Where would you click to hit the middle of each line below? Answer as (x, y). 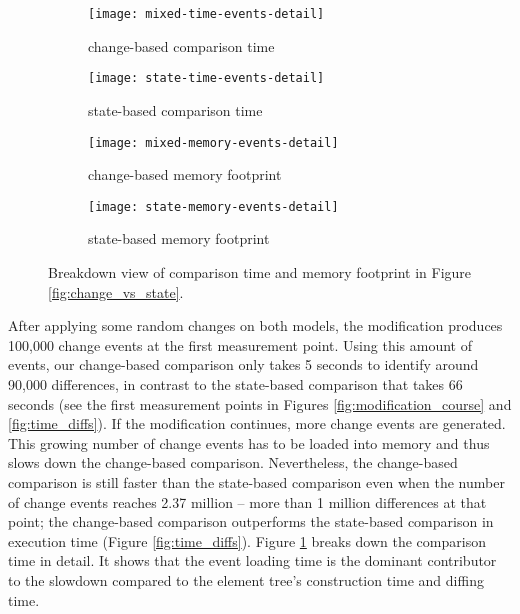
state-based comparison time (175, 109)
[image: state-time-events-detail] (206, 78)
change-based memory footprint (185, 174)
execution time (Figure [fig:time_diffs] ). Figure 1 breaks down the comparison (247, 540)
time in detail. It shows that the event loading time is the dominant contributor (252, 560)
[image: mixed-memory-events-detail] (213, 142)
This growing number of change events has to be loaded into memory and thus (249, 442)
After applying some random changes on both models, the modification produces (255, 325)
